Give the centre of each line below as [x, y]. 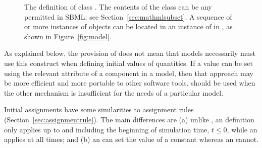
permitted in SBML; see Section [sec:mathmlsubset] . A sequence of [128, 16]
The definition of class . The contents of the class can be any [118, 7]
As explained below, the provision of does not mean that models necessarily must [130, 53]
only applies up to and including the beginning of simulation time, [107, 129]
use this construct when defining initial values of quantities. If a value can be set [128, 63]
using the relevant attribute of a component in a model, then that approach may [129, 73]
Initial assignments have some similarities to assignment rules [99, 109]
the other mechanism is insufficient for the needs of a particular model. [114, 92]
